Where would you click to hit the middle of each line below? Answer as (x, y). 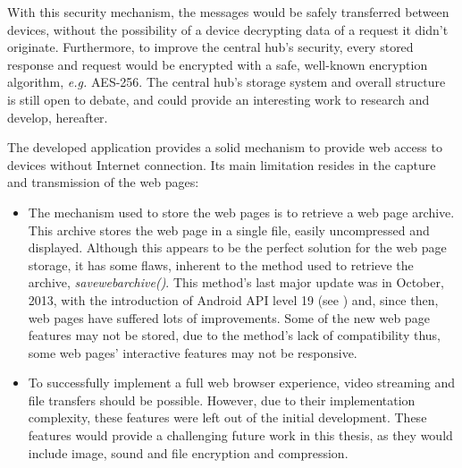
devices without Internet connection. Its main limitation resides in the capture (222, 164)
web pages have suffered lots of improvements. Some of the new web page (229, 317)
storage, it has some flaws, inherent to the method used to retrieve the (221, 264)
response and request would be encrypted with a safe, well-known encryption (218, 64)
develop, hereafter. (58, 117)
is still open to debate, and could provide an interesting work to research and (218, 99)
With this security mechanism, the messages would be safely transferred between (228, 12)
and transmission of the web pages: (103, 182)
